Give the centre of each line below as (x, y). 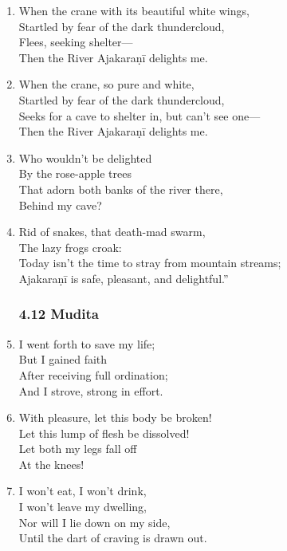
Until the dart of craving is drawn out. (113, 538)
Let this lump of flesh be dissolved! (104, 433)
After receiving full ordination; (93, 374)
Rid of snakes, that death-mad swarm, (112, 232)
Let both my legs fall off (78, 449)
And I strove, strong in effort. (91, 390)
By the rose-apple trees (75, 173)
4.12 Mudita (59, 314)
